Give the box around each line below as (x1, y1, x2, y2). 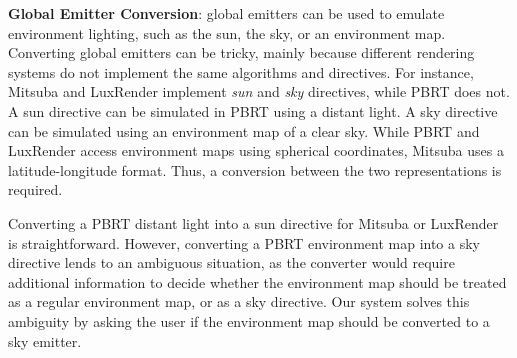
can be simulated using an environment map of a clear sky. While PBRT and (8, 120, 480, 141)
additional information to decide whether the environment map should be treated (8, 271, 507, 292)
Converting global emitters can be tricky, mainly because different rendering (8, 42, 475, 63)
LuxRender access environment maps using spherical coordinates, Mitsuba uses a (8, 140, 504, 161)
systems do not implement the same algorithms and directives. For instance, (8, 61, 474, 82)
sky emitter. (8, 330, 82, 351)
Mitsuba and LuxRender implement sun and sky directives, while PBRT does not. (8, 81, 510, 102)
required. (8, 179, 63, 200)
